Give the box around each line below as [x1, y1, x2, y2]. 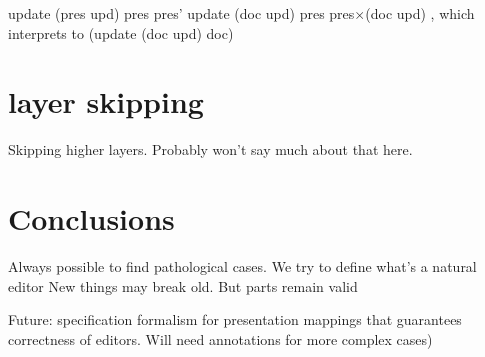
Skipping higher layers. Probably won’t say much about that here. [8, 139, 413, 160]
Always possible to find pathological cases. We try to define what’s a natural [8, 256, 477, 277]
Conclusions [8, 198, 175, 239]
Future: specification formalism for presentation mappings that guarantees [8, 309, 462, 330]
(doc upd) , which [365, 3, 475, 23]
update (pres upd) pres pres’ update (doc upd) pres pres [8, 3, 355, 23]
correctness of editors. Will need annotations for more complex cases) [8, 328, 433, 349]
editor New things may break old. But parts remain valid [8, 275, 358, 296]
